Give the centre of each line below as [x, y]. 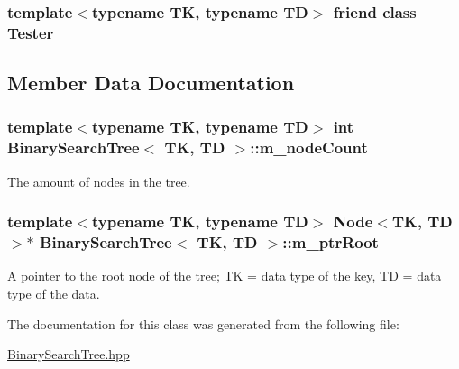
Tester [31, 32]
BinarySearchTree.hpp [69, 354]
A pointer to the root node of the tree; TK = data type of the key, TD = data [225, 276]
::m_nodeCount [309, 148]
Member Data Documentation [151, 83]
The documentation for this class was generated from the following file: [203, 323]
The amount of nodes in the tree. [99, 181]
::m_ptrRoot [330, 242]
